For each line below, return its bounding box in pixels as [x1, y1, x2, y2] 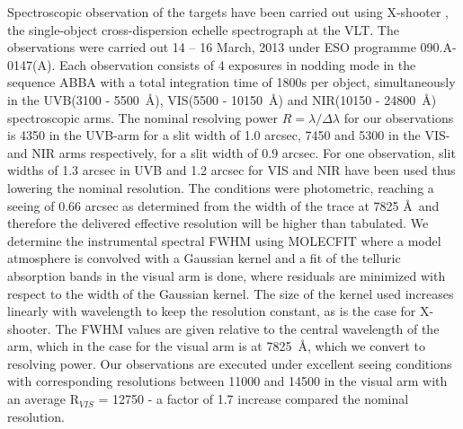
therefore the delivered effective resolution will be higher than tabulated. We [7, 214, 429, 232]
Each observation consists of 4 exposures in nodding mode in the [58, 55, 416, 74]
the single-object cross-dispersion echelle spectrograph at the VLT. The [7, 20, 399, 39]
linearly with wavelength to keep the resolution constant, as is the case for [7, 302, 416, 320]
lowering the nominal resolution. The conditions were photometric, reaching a [7, 178, 434, 197]
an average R [7, 390, 79, 408]
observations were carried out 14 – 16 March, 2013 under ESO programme [7, 38, 416, 57]
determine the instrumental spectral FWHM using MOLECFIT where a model [7, 231, 441, 250]
